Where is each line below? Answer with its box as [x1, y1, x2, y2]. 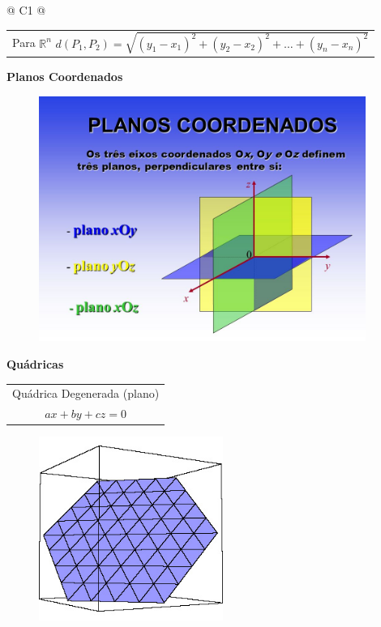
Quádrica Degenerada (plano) [12, 385, 160, 402]
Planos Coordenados [6, 68, 123, 85]
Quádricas [6, 355, 64, 372]
